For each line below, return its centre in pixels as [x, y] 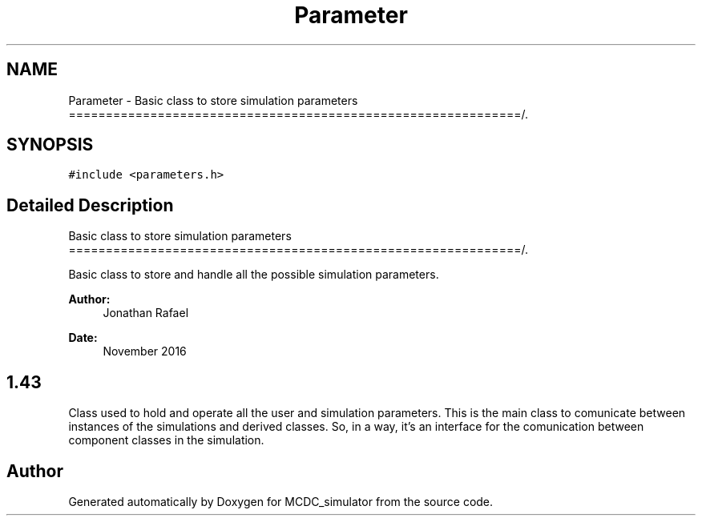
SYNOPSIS [50, 145]
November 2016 [145, 351]
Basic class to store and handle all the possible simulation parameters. [254, 275]
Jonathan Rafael [146, 313]
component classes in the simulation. [166, 440]
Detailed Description [90, 205]
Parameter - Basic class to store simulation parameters [213, 100]
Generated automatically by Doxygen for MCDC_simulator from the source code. [281, 501]
